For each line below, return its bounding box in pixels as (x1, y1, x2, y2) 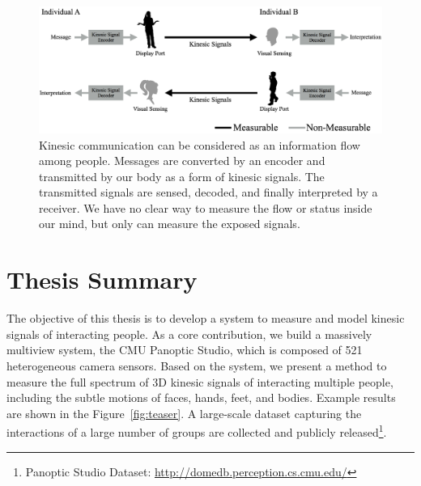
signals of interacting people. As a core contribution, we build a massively (6, 325, 372, 342)
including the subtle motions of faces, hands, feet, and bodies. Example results (6, 389, 396, 406)
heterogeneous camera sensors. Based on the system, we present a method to (6, 357, 387, 374)
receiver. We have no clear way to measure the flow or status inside (39, 199, 372, 216)
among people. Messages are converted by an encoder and (39, 152, 325, 169)
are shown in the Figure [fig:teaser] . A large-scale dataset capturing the (6, 404, 362, 421)
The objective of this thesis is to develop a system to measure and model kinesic (6, 310, 405, 327)
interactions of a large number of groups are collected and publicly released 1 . (6, 421, 387, 441)
